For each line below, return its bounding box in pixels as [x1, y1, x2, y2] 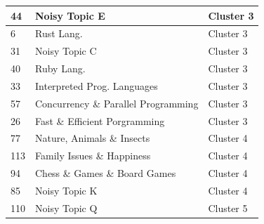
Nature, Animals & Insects [35, 131, 150, 145]
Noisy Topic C [35, 44, 97, 58]
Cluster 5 [208, 200, 248, 215]
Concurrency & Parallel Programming [35, 95, 199, 110]
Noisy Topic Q [35, 200, 98, 215]
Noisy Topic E [35, 8, 105, 22]
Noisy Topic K [35, 183, 98, 197]
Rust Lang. [35, 26, 83, 41]
